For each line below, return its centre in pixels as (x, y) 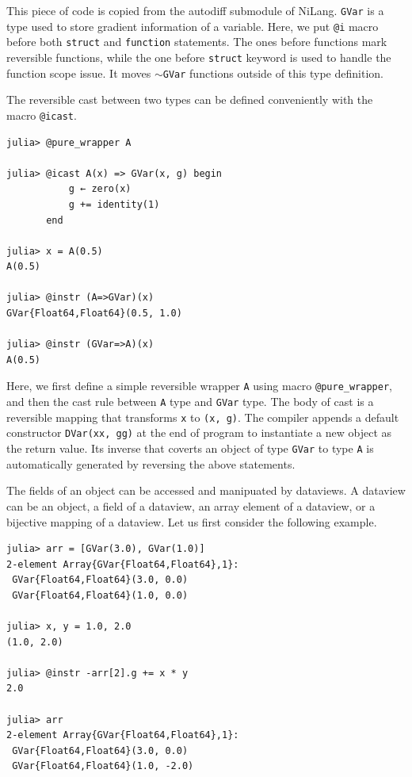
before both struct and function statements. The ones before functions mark (197, 42)
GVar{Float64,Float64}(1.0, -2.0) (103, 766)
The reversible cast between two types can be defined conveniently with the (190, 100)
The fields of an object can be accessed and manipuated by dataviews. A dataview (206, 490)
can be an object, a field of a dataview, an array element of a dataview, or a (191, 505)
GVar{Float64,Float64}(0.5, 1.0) (94, 314)
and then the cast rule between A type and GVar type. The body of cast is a (190, 402)
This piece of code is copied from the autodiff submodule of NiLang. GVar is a (195, 10)
